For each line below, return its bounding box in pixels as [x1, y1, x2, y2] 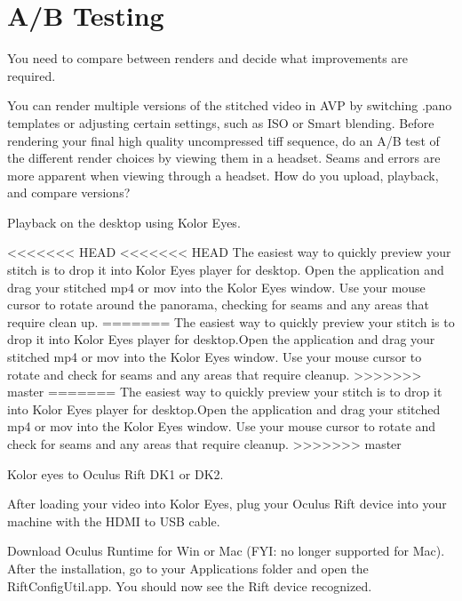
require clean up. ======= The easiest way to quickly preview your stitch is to [7, 312, 455, 331]
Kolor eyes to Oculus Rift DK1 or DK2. [7, 464, 224, 483]
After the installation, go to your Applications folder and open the [7, 558, 369, 577]
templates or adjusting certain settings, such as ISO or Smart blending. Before [7, 113, 434, 132]
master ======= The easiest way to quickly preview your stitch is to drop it [7, 382, 442, 401]
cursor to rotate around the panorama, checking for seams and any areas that [7, 295, 430, 314]
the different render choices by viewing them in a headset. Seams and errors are [7, 148, 441, 167]
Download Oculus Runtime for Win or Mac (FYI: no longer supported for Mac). [7, 541, 445, 560]
